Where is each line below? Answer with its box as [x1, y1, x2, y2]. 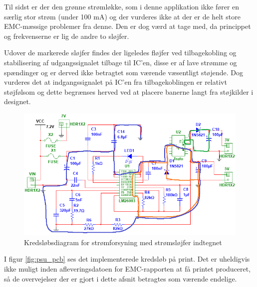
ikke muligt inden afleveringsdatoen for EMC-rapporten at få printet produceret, [4, 263, 251, 274]
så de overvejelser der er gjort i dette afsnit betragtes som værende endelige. [4, 273, 237, 284]
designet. [4, 96, 31, 107]
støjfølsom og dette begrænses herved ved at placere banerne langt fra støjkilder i [4, 86, 254, 97]
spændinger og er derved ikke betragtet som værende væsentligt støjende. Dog [4, 67, 244, 77]
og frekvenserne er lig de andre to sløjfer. [4, 30, 129, 41]
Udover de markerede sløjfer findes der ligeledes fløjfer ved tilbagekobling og [4, 47, 237, 58]
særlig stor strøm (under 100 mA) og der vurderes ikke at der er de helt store [4, 11, 241, 21]
